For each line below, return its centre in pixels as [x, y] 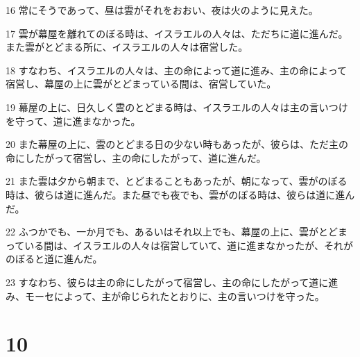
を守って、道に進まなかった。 [73, 121]
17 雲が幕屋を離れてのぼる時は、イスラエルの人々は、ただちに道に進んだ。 [177, 33]
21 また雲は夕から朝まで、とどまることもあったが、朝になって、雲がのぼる [177, 181]
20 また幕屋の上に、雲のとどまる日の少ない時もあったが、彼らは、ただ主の [177, 144]
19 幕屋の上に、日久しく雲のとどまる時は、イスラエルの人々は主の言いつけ [177, 107]
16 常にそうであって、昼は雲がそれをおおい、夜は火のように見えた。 [162, 10]
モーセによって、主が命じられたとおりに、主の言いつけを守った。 [174, 296]
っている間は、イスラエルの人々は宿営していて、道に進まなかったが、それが [180, 245]
